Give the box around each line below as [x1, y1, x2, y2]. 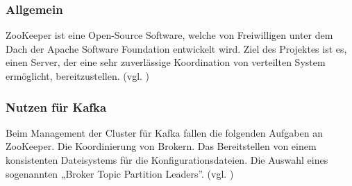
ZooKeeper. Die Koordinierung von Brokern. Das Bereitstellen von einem [6, 139, 317, 153]
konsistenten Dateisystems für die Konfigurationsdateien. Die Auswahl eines [6, 153, 328, 167]
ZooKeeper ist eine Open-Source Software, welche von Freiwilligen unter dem [6, 28, 333, 42]
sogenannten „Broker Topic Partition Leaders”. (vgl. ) [6, 166, 234, 180]
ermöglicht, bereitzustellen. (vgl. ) [6, 69, 150, 83]
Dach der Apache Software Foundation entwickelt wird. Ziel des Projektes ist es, [6, 41, 347, 56]
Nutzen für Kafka [6, 98, 107, 115]
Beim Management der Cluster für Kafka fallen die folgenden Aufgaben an [6, 125, 323, 139]
